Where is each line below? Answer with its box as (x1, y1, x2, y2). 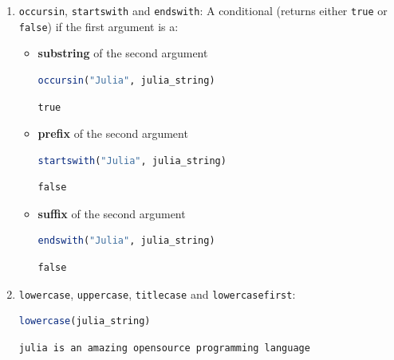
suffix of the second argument (37, 205, 186, 221)
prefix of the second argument (37, 125, 188, 142)
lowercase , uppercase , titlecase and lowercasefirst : (18, 285, 296, 302)
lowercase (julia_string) (18, 315, 151, 327)
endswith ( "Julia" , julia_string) (37, 235, 215, 247)
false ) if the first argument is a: (18, 18, 179, 34)
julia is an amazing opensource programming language (18, 342, 310, 354)
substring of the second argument (37, 45, 208, 61)
